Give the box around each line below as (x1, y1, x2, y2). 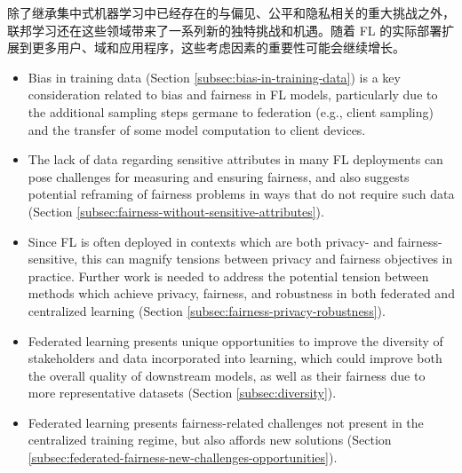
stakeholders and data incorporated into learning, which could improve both (28, 349, 442, 367)
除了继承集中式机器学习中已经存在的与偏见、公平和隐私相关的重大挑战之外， (7, 4, 455, 21)
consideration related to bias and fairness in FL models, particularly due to (28, 85, 438, 104)
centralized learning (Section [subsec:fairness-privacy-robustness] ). (28, 301, 386, 319)
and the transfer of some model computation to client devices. (28, 120, 366, 138)
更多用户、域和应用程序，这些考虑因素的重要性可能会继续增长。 (31, 38, 405, 57)
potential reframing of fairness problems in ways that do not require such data (28, 185, 455, 203)
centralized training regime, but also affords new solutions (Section (28, 430, 392, 449)
